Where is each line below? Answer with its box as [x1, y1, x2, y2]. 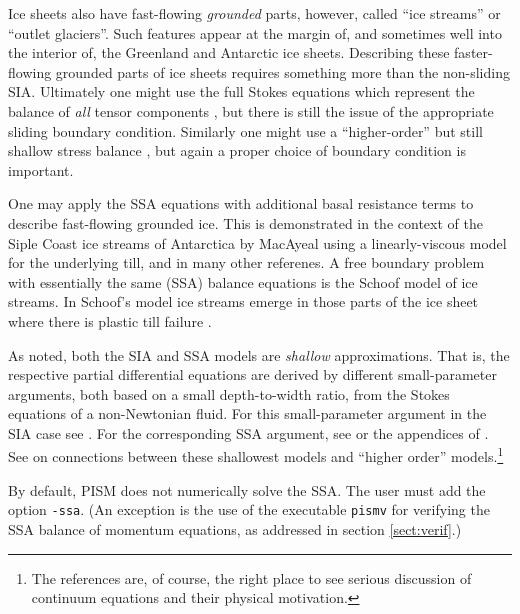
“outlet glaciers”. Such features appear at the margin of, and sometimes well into [8, 22, 502, 43]
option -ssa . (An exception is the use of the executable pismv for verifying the [8, 499, 490, 520]
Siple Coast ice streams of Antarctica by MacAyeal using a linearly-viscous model [8, 232, 507, 253]
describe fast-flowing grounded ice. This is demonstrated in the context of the [8, 212, 483, 233]
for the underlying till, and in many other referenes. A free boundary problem [8, 252, 485, 273]
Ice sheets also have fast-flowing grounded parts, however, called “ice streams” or [8, 3, 501, 23]
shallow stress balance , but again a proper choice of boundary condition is [8, 140, 466, 161]
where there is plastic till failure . [8, 310, 212, 331]
